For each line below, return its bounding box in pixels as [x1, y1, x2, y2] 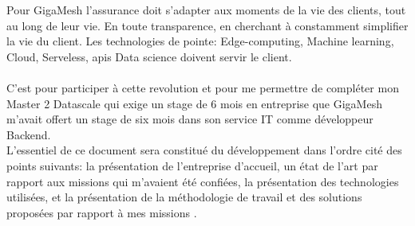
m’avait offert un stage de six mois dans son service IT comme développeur [6, 111, 373, 127]
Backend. [6, 126, 51, 142]
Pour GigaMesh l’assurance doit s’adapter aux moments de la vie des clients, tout [6, 2, 406, 18]
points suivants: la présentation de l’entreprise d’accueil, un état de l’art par [6, 157, 378, 173]
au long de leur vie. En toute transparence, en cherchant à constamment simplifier [6, 17, 409, 33]
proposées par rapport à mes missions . [6, 204, 197, 220]
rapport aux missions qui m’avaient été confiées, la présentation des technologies [6, 173, 399, 189]
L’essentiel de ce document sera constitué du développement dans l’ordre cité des [6, 142, 402, 158]
